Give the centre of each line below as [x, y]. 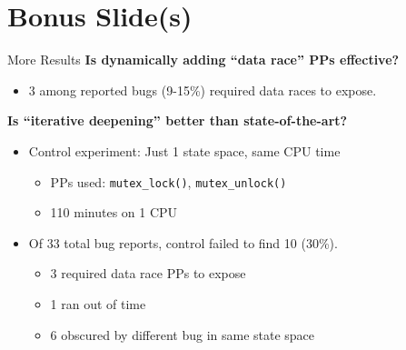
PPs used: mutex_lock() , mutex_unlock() [168, 181]
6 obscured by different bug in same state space [183, 334]
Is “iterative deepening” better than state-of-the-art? [178, 120]
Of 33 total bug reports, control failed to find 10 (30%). [183, 242]
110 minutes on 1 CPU [114, 212]
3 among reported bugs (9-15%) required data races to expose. [203, 90]
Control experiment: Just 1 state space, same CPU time [184, 150]
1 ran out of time [98, 303]
